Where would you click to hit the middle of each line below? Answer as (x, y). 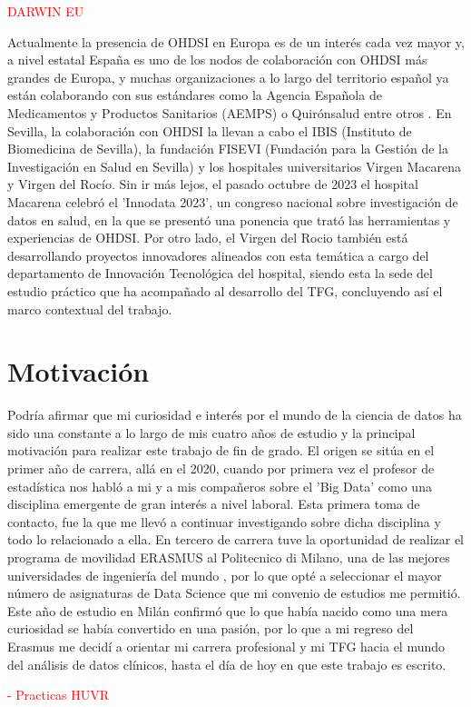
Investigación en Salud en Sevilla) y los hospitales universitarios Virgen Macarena (234, 166)
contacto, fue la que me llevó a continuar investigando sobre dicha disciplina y (224, 521)
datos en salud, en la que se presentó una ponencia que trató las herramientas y (229, 219)
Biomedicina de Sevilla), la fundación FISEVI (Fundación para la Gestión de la (228, 149)
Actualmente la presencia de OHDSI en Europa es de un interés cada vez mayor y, (236, 41)
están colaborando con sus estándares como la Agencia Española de (195, 95)
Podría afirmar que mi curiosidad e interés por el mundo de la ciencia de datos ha (235, 415)
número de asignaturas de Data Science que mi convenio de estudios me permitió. (234, 593)
